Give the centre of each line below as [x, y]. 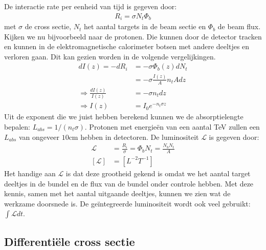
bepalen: [17, 126]
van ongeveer [39, 137]
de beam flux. [239, 26]
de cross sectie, [48, 26]
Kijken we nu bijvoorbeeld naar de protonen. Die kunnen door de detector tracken [133, 36]
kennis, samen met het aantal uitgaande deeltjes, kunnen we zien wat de [117, 193]
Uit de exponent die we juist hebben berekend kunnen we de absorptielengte [124, 117]
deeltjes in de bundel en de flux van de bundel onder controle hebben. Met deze [129, 183]
